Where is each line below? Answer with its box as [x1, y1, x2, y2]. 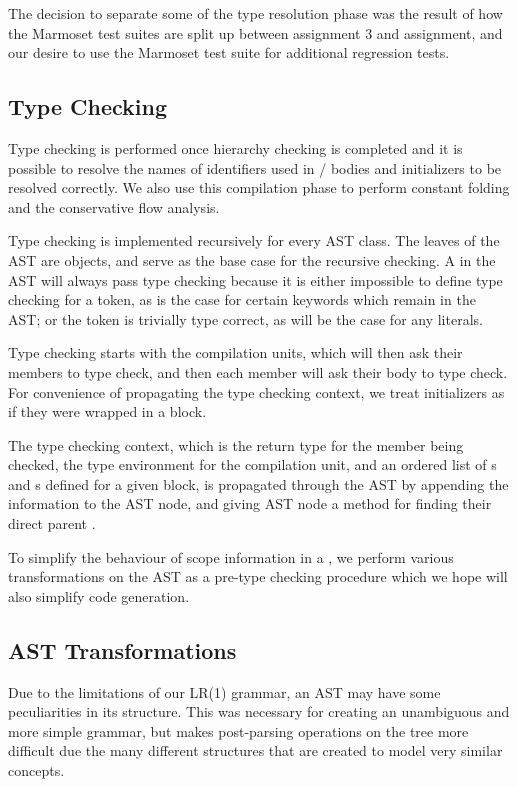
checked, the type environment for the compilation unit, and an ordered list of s [8, 454, 497, 475]
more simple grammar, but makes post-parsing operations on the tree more [8, 720, 469, 741]
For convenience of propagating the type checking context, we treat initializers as [8, 381, 505, 402]
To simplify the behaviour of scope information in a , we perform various [8, 546, 454, 567]
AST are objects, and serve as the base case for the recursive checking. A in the [8, 249, 496, 270]
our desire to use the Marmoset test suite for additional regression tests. [8, 42, 450, 63]
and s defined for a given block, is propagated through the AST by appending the [8, 473, 509, 494]
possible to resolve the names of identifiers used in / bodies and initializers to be [8, 157, 502, 178]
